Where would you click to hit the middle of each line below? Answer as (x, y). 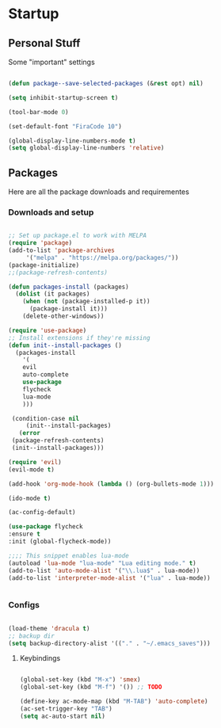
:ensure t (25, 534)
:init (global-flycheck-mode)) (60, 542)
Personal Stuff (44, 43)
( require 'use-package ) (48, 330)
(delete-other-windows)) (63, 316)
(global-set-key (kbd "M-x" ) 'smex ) (80, 680)
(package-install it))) (69, 309)
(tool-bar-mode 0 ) (38, 112)
